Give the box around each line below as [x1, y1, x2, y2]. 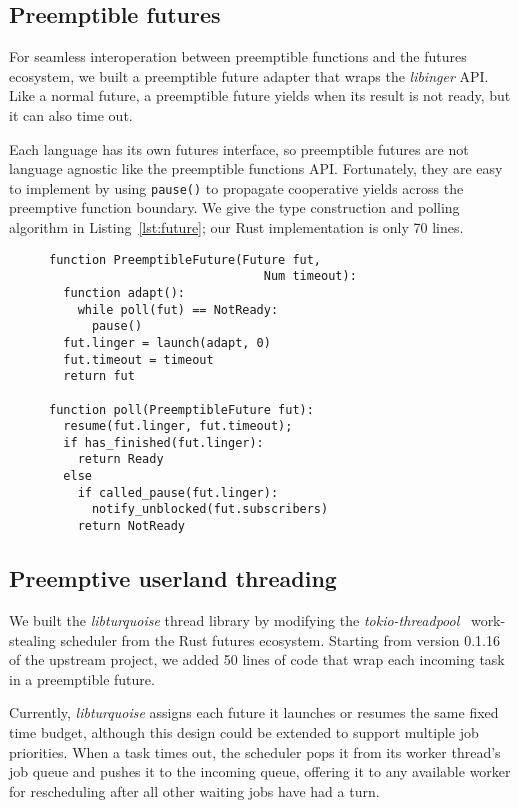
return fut [63, 369, 135, 384]
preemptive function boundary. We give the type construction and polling [9, 197, 460, 218]
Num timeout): [263, 269, 357, 284]
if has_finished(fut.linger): [63, 435, 264, 450]
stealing [9, 629, 56, 650]
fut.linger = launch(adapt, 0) [63, 335, 271, 350]
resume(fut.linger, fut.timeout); [63, 419, 293, 434]
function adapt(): [63, 285, 186, 300]
